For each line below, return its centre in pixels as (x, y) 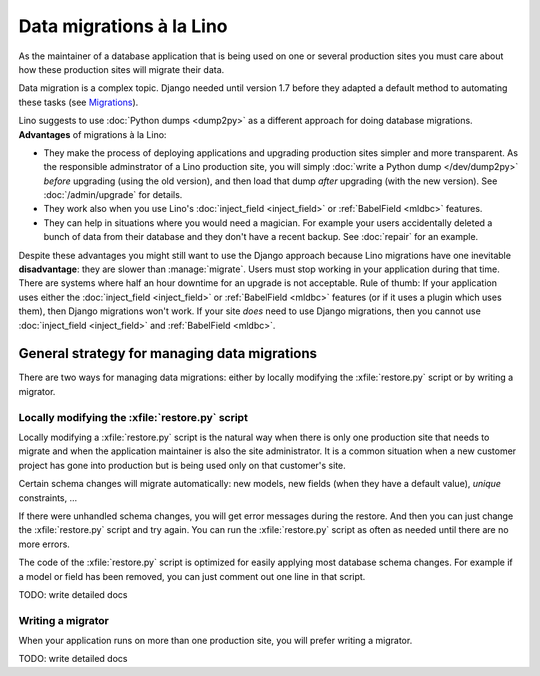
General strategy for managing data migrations (168, 353)
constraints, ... (48, 497)
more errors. (44, 544)
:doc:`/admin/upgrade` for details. (113, 195)
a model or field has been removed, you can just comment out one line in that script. (192, 576)
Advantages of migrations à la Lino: (92, 134)
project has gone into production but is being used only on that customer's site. (182, 465)
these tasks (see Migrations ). (78, 102)
